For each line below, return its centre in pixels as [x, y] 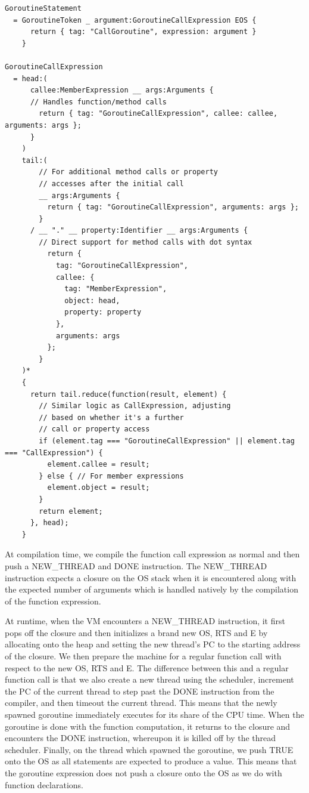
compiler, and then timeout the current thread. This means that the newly [141, 703]
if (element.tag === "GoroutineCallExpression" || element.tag [167, 441]
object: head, [92, 300]
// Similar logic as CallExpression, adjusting [135, 406]
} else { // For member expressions [111, 476]
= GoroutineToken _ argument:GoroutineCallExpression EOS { [135, 20]
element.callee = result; [99, 465]
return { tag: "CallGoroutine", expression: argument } [143, 32]
